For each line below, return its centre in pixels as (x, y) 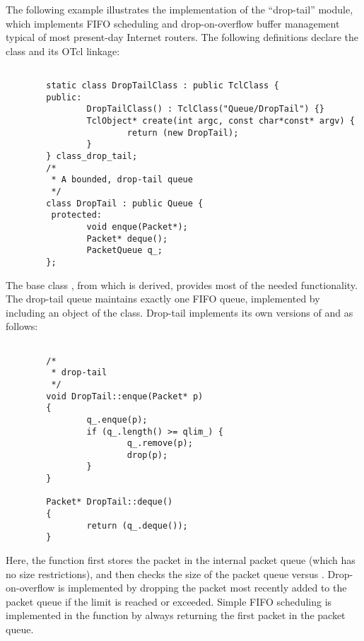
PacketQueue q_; (124, 251)
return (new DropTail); (183, 133)
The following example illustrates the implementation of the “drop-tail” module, (180, 9)
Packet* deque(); (127, 239)
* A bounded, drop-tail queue (122, 180)
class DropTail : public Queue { (125, 203)
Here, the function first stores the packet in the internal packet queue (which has (181, 560)
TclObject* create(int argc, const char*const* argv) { (221, 121)
